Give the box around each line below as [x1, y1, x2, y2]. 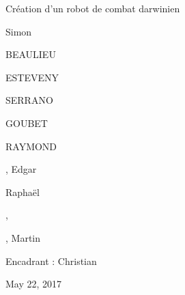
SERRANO [5, 93, 53, 107]
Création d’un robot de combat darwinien [5, 1, 180, 15]
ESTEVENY [5, 70, 59, 84]
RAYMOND [5, 139, 57, 153]
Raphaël [5, 184, 40, 199]
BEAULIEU [5, 47, 56, 61]
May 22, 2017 [5, 277, 62, 291]
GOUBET [5, 115, 48, 130]
